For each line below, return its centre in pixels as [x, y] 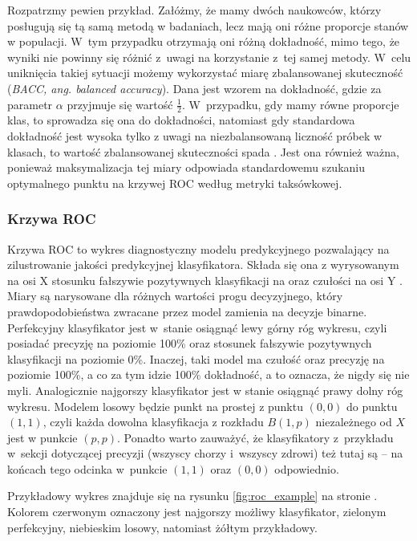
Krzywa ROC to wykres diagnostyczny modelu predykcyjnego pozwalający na [198, 248]
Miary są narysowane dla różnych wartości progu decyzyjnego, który [175, 296]
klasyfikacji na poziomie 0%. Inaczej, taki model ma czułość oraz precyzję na [196, 358]
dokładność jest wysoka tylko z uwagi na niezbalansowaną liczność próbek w [195, 135]
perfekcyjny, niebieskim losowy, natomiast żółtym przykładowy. [162, 527]
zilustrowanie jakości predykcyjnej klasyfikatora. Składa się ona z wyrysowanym [203, 264]
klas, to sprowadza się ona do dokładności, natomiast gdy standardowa [181, 120]
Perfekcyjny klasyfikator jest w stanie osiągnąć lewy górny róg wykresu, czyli [197, 327]
